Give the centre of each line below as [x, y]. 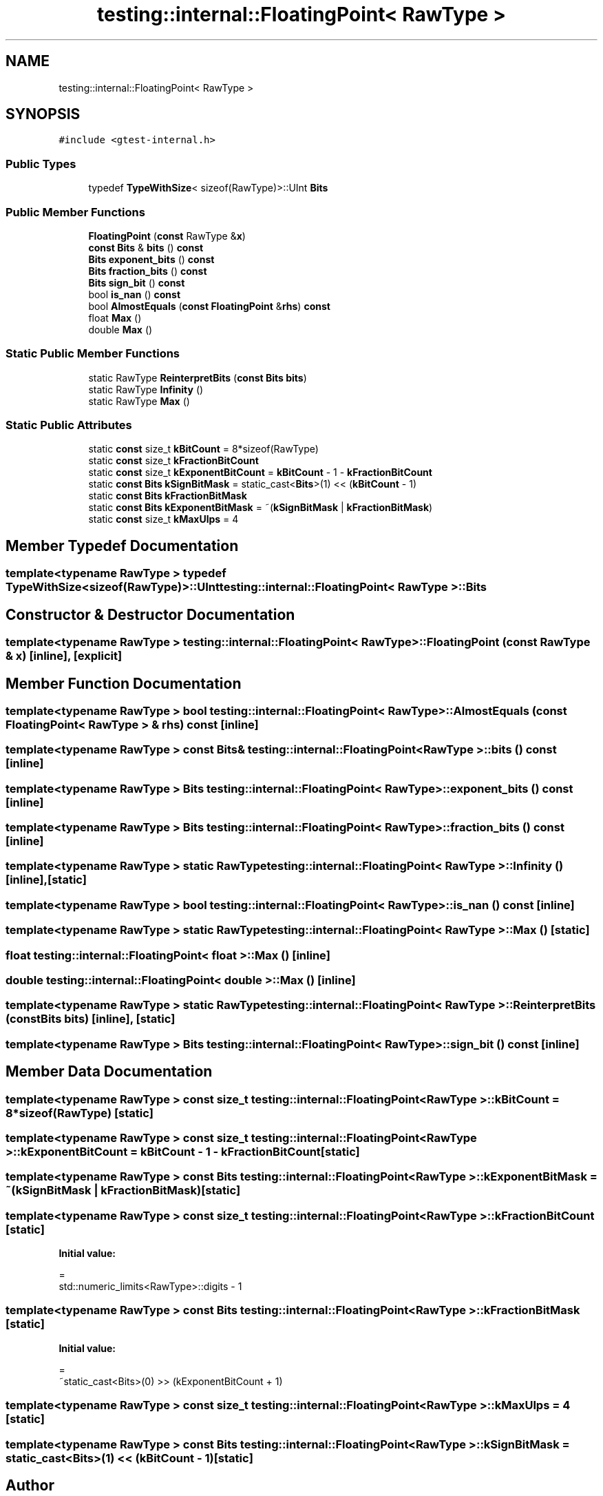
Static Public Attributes [69, 425]
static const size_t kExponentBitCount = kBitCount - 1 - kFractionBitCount [260, 472]
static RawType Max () [139, 401]
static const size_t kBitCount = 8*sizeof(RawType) [203, 449]
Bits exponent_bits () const [151, 259]
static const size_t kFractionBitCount [173, 461]
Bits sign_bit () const [137, 282]
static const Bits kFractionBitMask [168, 496]
